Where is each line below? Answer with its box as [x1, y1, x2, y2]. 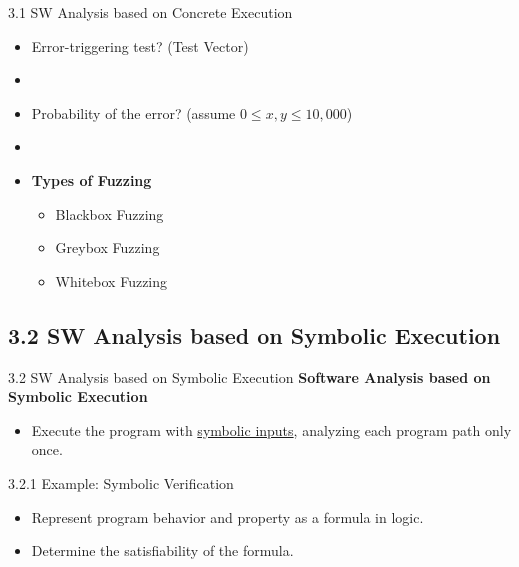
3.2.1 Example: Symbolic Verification [8, 472, 234, 493]
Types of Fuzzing [31, 169, 152, 190]
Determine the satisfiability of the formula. [31, 540, 294, 561]
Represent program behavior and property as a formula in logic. [31, 506, 424, 527]
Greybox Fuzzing [55, 237, 160, 258]
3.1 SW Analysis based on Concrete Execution [8, 2, 293, 22]
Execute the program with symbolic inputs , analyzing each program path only [31, 419, 512, 440]
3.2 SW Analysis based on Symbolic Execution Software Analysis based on [8, 366, 491, 387]
